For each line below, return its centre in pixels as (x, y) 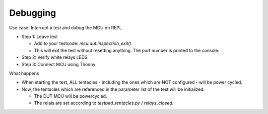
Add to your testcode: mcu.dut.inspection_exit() (83, 43)
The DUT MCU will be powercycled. (70, 96)
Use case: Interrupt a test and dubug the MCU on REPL (66, 28)
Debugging (33, 13)
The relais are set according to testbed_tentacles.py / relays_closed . (104, 103)
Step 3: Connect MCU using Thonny (59, 64)
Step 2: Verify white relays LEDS (55, 57)
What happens (24, 73)
